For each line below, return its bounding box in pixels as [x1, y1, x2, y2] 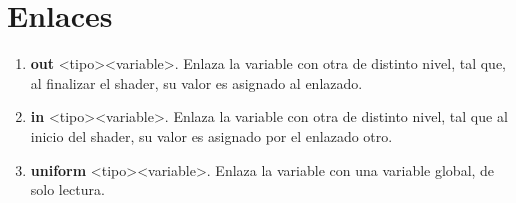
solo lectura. [30, 179, 105, 200]
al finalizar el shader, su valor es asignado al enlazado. [30, 72, 363, 93]
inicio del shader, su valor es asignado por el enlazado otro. [30, 125, 393, 146]
